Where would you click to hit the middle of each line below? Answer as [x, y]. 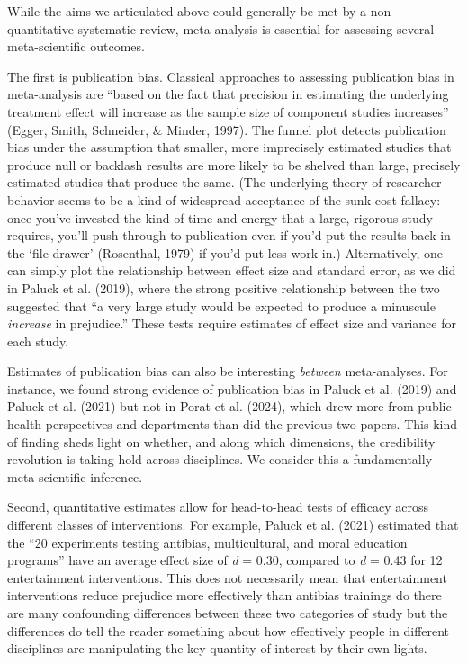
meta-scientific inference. [75, 476]
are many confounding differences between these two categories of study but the [228, 613]
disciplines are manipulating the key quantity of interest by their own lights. [217, 648]
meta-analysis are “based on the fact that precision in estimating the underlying [228, 94]
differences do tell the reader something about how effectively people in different [229, 630]
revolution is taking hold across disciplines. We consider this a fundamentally [220, 459]
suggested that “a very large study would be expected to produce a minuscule [222, 305]
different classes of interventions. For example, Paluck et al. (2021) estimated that [233, 525]
